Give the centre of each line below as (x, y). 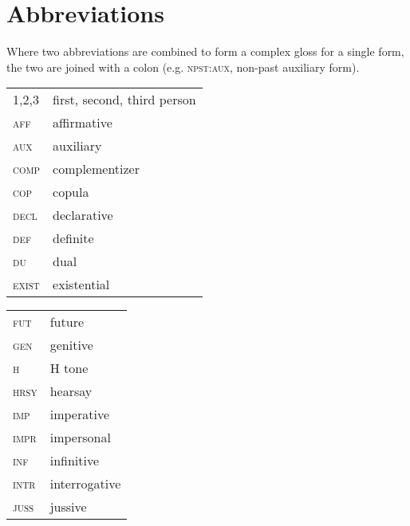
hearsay (71, 391)
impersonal (80, 438)
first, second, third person (124, 100)
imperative (79, 414)
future (67, 322)
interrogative (85, 484)
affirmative (83, 123)
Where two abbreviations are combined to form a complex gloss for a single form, (205, 51)
